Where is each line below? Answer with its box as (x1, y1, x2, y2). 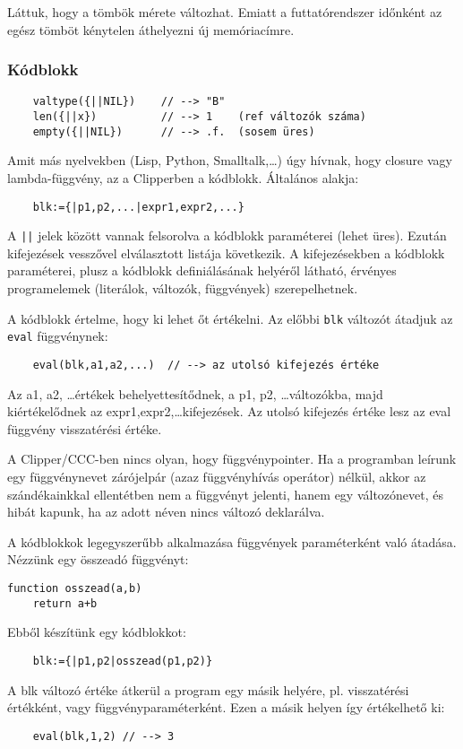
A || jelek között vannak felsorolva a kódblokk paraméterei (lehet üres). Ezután (7, 226, 447, 245)
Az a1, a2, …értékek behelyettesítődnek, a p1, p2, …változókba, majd (7, 384, 383, 403)
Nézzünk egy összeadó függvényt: (7, 550, 189, 569)
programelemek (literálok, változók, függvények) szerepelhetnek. (7, 279, 358, 298)
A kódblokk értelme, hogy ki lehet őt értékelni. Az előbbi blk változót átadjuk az (7, 309, 453, 327)
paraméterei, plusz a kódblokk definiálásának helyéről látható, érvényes (7, 261, 397, 280)
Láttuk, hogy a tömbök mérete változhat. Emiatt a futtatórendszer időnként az (7, 3, 442, 21)
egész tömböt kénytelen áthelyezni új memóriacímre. (7, 20, 295, 39)
